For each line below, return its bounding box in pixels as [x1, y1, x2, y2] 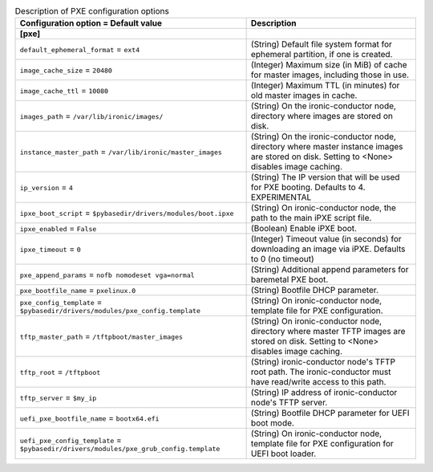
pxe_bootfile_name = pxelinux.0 [19, 285, 136, 296]
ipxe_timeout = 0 [19, 243, 82, 254]
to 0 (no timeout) [250, 254, 314, 265]
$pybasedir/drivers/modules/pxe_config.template [19, 306, 200, 315]
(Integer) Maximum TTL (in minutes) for [250, 80, 400, 92]
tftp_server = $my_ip [19, 392, 97, 403]
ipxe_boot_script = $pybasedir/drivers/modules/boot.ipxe [19, 207, 234, 218]
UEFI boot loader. [250, 448, 317, 459]
